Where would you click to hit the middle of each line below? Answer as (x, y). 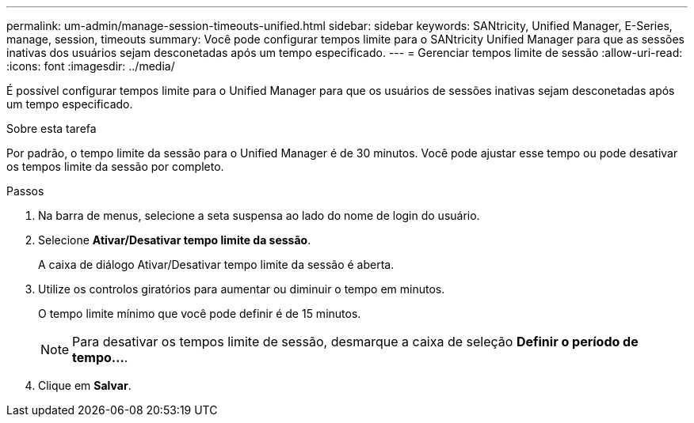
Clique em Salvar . (85, 385)
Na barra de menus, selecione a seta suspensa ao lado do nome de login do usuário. (259, 215)
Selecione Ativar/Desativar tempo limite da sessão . (175, 240)
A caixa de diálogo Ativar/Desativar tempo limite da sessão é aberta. (216, 264)
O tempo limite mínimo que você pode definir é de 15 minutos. (200, 313)
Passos (25, 191)
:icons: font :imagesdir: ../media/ (91, 66)
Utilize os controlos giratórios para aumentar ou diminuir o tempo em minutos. (242, 289)
